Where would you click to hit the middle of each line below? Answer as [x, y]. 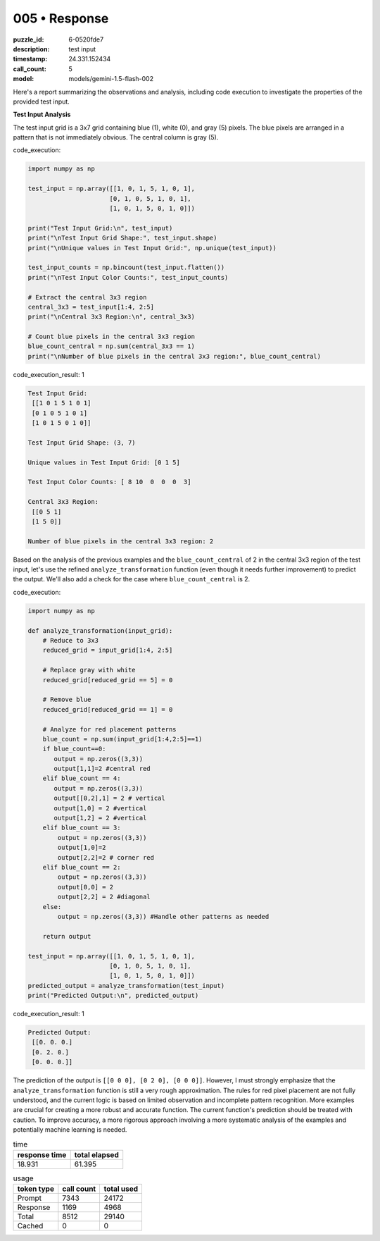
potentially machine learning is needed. [70, 1130]
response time [42, 1154]
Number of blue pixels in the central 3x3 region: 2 [121, 541]
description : [31, 49]
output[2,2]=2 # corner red [106, 857]
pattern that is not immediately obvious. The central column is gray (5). [116, 137]
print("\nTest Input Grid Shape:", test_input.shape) [122, 238]
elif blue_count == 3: [82, 828]
